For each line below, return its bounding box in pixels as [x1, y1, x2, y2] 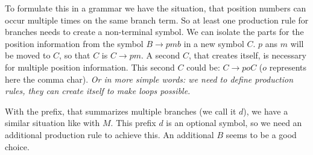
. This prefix [110, 116, 156, 129]
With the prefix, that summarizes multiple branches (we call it [5, 104, 236, 117]
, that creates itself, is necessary [188, 49, 306, 62]
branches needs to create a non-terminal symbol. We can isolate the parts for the [5, 25, 304, 38]
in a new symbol [183, 37, 244, 49]
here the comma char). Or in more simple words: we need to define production [5, 72, 294, 85]
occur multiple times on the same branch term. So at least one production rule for [5, 13, 309, 26]
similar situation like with [5, 116, 100, 129]
